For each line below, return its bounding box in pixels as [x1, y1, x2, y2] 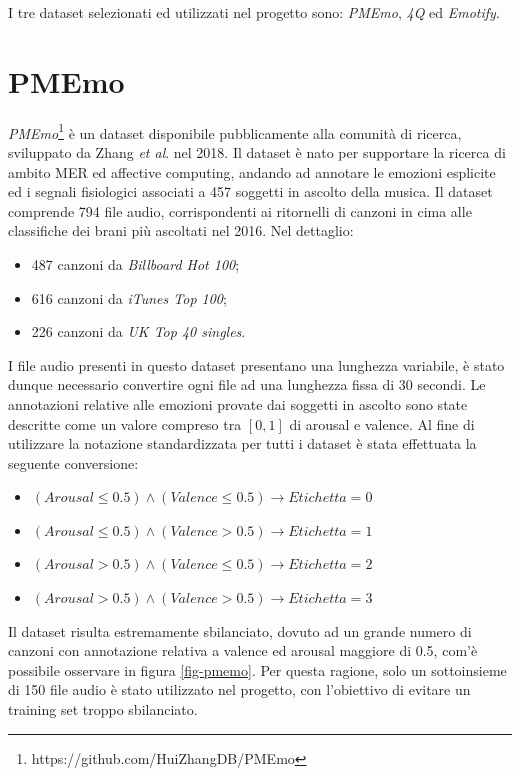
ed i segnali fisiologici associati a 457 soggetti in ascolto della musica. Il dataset [8, 181, 493, 202]
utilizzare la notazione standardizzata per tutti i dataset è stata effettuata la [8, 433, 477, 454]
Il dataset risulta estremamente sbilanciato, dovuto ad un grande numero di [8, 620, 472, 641]
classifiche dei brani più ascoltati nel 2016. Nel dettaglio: [8, 220, 354, 241]
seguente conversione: [8, 452, 139, 473]
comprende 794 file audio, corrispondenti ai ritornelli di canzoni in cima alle [8, 200, 472, 221]
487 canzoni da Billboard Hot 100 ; [31, 253, 240, 274]
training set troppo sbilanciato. [8, 699, 198, 720]
